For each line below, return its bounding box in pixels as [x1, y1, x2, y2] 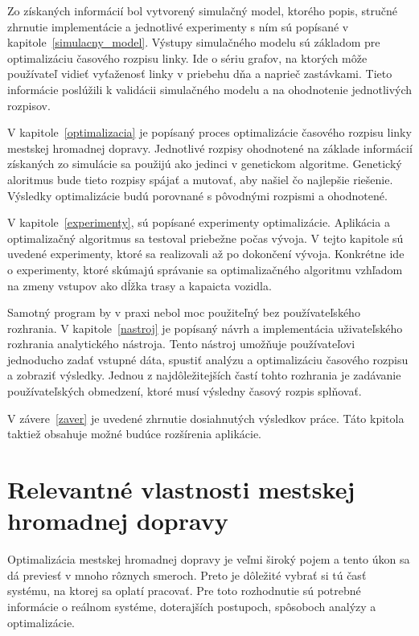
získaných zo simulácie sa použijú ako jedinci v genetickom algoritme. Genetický [7, 155, 402, 172]
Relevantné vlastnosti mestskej [7, 473, 355, 506]
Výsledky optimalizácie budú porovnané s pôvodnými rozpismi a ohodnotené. [7, 187, 388, 203]
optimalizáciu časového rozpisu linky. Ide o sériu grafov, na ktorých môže [7, 49, 368, 66]
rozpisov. [7, 96, 51, 113]
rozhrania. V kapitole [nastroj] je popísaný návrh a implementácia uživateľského [7, 319, 403, 336]
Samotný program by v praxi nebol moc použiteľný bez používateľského [7, 304, 360, 321]
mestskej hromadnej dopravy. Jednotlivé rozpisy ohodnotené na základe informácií [7, 139, 413, 156]
